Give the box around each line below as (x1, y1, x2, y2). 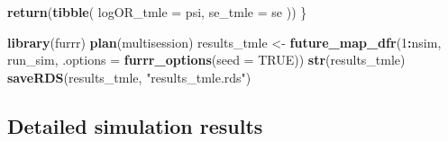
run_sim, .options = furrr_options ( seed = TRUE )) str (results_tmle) (7, 50, 406, 69)
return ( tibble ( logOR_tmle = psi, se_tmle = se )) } (7, 3, 307, 21)
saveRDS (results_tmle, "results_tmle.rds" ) (7, 67, 251, 86)
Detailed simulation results (7, 111, 263, 139)
